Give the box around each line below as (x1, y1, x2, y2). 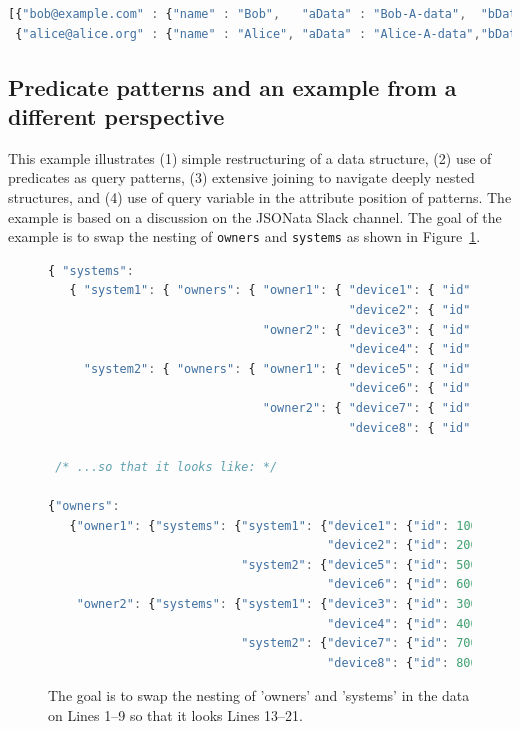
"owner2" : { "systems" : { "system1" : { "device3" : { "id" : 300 (76, 596, 478, 611)
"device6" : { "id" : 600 (327, 577, 478, 592)
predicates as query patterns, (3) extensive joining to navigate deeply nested (8, 167, 475, 188)
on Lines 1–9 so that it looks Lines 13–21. (48, 704, 304, 725)
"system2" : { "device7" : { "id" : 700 (241, 636, 478, 651)
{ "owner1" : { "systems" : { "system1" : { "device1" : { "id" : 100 (69, 518, 478, 533)
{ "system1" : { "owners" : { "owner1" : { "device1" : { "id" (69, 283, 471, 298)
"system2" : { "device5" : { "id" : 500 (241, 557, 478, 572)
